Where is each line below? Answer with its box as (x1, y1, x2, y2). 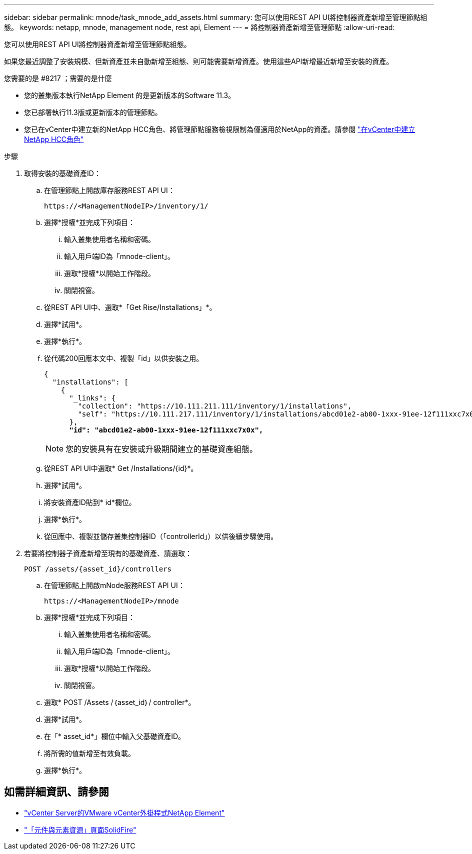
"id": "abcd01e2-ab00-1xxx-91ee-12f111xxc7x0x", (69, 426, 263, 434)
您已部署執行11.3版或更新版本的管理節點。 (24, 108, 162, 116)
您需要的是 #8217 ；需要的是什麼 (4, 74, 112, 82)
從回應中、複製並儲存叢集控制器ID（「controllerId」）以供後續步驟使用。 (44, 532, 278, 540)
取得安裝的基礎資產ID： (24, 169, 101, 177)
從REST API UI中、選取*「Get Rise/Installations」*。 (44, 303, 216, 311)
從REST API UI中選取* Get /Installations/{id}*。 (44, 464, 198, 472)
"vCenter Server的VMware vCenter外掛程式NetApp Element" (24, 808, 225, 817)
